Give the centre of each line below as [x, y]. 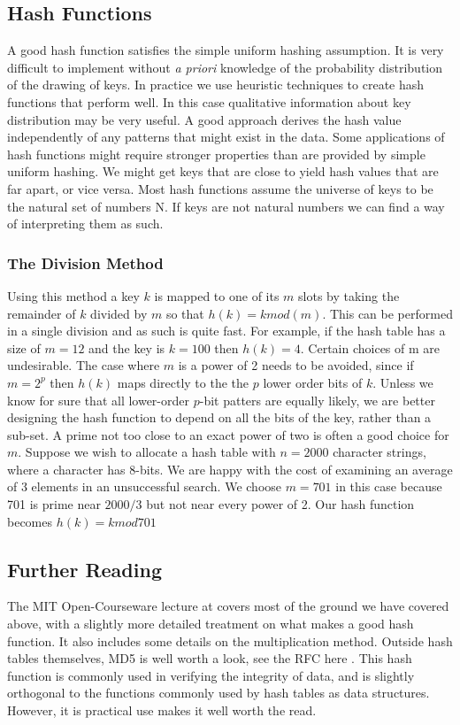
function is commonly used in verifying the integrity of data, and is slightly [211, 675]
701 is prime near [54, 504]
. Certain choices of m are [370, 347]
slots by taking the [349, 295]
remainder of [42, 313]
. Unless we [403, 382]
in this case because [389, 486]
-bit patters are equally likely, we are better [317, 400]
